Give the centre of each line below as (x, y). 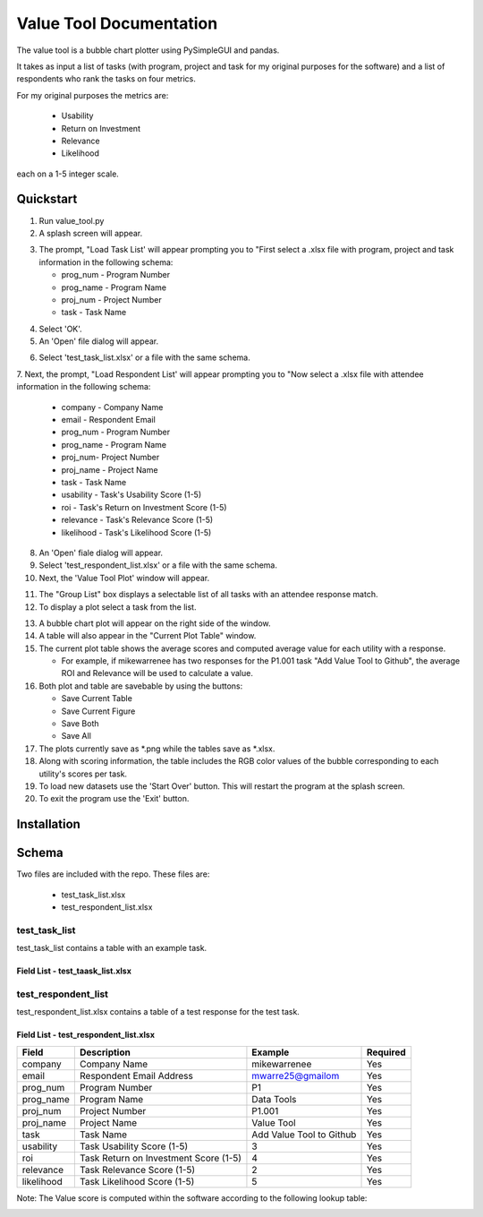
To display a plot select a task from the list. (118, 607)
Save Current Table (97, 698)
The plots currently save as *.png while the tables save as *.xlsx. (157, 749)
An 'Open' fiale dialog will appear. (101, 553)
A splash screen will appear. (91, 233)
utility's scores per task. (83, 774)
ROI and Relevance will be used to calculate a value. (157, 673)
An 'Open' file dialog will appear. (99, 341)
